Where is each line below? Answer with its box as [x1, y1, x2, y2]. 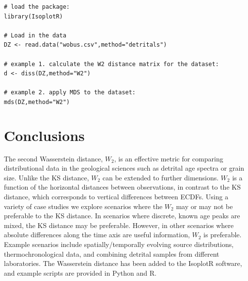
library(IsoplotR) [4, 13, 63, 20]
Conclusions [4, 125, 85, 145]
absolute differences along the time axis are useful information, [4, 229, 190, 240]
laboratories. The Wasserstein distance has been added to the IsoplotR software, [4, 258, 242, 268]
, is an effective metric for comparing [114, 153, 223, 163]
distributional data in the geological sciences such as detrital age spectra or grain [4, 163, 245, 173]
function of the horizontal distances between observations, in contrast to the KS [4, 182, 241, 192]
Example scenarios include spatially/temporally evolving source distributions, [4, 239, 234, 249]
